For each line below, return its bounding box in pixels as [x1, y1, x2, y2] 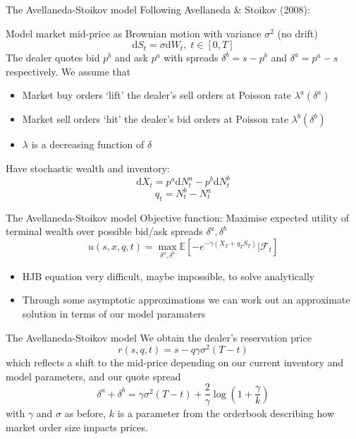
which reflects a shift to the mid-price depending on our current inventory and [6, 355, 344, 370]
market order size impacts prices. [6, 420, 148, 435]
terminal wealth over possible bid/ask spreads [6, 224, 203, 239]
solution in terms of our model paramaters [22, 306, 206, 320]
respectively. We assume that [6, 64, 131, 78]
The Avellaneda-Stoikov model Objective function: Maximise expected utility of [6, 210, 350, 224]
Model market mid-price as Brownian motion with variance [6, 25, 262, 40]
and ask [114, 50, 149, 65]
